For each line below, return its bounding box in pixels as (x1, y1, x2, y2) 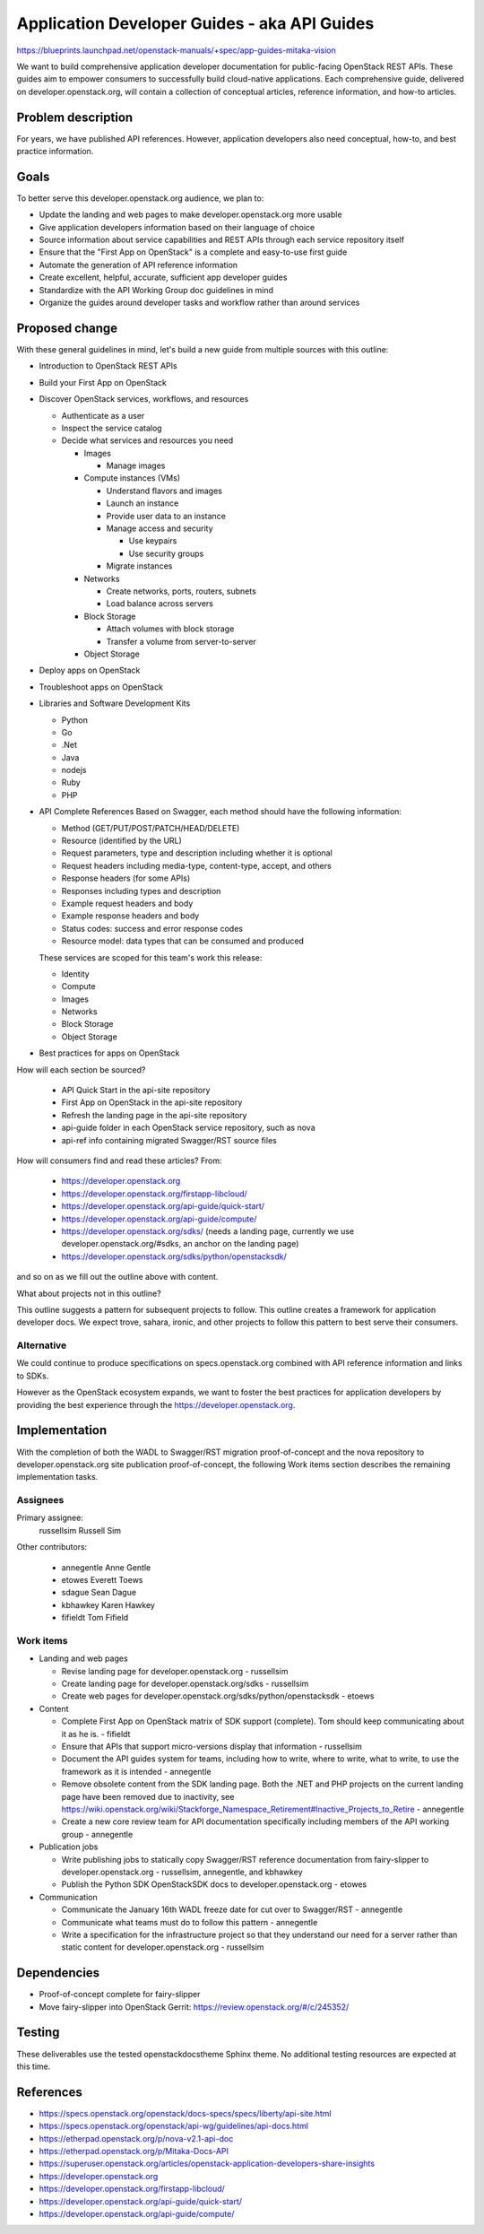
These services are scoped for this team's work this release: (39, 952, 263, 963)
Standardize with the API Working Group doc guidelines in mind (39, 284, 273, 295)
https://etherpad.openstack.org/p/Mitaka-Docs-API (39, 2145, 229, 2156)
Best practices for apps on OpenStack (39, 1047, 180, 1058)
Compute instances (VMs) (83, 473, 181, 483)
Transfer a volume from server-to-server (106, 636, 257, 647)
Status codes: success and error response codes (61, 923, 244, 934)
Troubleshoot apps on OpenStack (39, 682, 163, 692)
